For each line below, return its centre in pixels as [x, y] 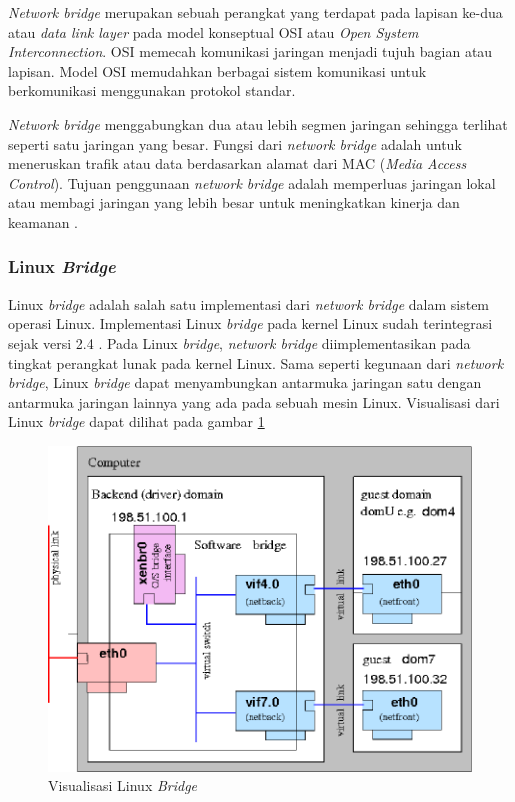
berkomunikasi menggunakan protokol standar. [152, 90]
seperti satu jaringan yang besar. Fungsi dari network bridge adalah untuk [235, 143]
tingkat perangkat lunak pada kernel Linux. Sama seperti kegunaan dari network [256, 362]
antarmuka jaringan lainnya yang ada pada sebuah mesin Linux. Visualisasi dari [254, 401]
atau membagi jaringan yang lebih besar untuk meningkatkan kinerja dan [234, 202]
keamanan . [43, 221]
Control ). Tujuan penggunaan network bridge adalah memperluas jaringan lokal [252, 182]
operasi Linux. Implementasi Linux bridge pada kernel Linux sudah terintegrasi [250, 323]
